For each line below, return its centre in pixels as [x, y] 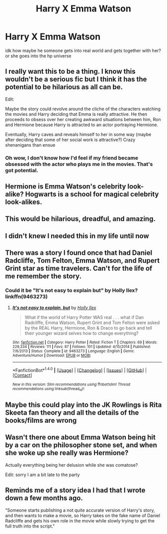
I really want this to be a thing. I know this [70, 72]
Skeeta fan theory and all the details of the [72, 413]
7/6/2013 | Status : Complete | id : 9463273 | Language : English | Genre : [74, 351]
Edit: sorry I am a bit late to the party [42, 475]
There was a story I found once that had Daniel [79, 253]
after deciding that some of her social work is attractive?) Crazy [70, 140]
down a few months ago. [44, 498]
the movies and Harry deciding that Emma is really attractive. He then [76, 114]
